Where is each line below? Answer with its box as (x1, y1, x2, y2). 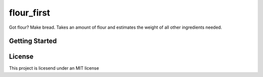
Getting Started (9, 37, 57, 45)
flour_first (9, 7, 51, 18)
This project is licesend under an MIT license (9, 65, 99, 71)
